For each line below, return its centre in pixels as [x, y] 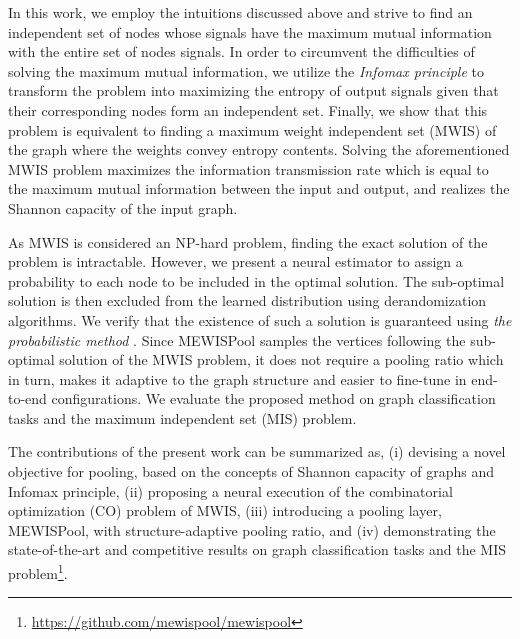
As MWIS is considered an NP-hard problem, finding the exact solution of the [248, 241]
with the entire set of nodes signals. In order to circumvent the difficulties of [241, 51]
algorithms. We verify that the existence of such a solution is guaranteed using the [260, 319]
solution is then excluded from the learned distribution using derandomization [247, 300]
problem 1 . [38, 571]
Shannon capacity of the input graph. [123, 207]
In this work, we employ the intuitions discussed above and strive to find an [240, 12]
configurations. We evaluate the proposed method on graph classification [273, 398]
